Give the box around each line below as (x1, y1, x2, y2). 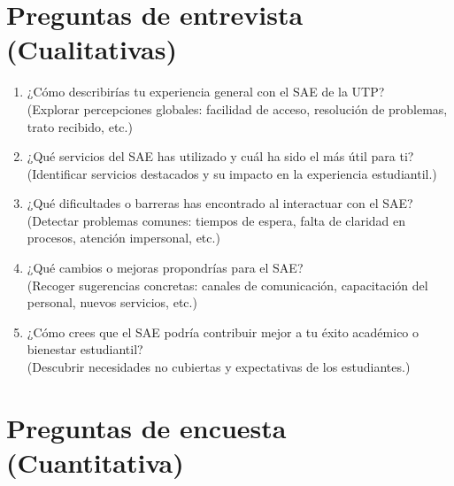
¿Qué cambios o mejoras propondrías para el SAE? (27, 258, 304, 277)
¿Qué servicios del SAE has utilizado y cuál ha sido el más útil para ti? (27, 147, 414, 166)
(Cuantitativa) (6, 444, 184, 480)
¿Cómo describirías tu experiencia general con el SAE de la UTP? (27, 82, 385, 101)
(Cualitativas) (6, 31, 177, 67)
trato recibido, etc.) (27, 117, 133, 135)
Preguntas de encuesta (6, 409, 287, 445)
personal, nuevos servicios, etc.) (27, 293, 197, 312)
